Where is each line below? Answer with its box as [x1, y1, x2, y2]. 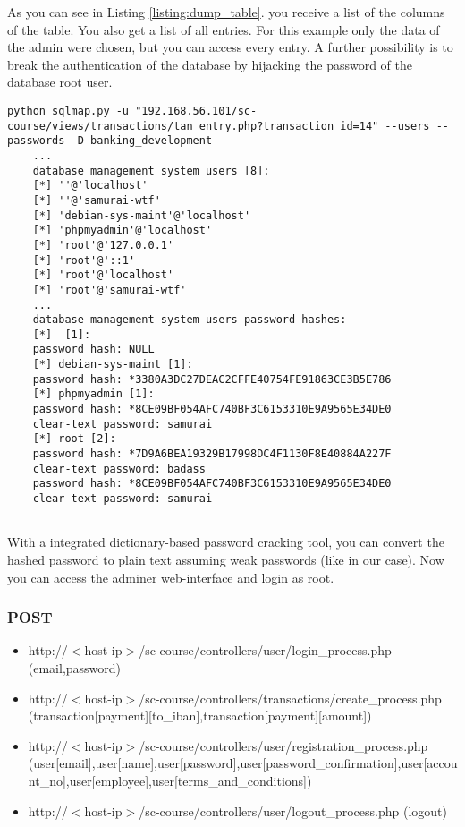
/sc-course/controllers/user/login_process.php [139, 641, 392, 660]
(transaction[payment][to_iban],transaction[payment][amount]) [28, 706, 372, 725]
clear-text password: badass [32, 462, 206, 475]
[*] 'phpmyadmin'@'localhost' [32, 224, 213, 237]
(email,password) [28, 658, 122, 677]
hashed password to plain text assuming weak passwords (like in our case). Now [7, 550, 444, 568]
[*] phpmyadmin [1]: [32, 388, 155, 401]
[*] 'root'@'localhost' [32, 269, 174, 282]
